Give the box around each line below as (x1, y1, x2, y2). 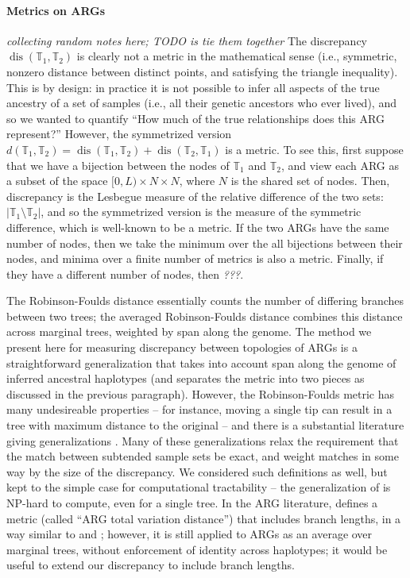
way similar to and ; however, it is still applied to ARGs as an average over (6, 526, 373, 542)
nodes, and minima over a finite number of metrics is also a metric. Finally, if (6, 250, 384, 267)
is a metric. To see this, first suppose (225, 141, 404, 157)
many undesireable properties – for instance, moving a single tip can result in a (6, 401, 393, 418)
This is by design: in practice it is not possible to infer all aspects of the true (6, 79, 380, 95)
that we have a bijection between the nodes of (6, 156, 230, 173)
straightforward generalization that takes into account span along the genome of (6, 354, 396, 371)
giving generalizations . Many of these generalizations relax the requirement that (6, 432, 399, 449)
